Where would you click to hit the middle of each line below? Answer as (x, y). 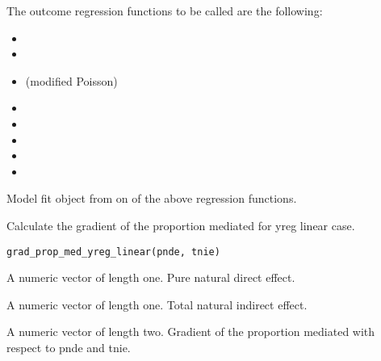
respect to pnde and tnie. (69, 347)
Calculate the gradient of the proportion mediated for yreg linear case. (181, 225)
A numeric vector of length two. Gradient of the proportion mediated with (191, 332)
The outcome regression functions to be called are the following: (165, 10)
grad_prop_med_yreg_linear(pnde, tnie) (113, 252)
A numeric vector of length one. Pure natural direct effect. (151, 277)
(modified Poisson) (71, 80)
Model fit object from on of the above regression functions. (152, 198)
